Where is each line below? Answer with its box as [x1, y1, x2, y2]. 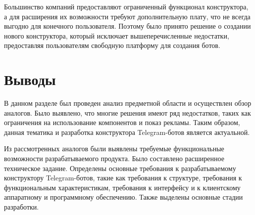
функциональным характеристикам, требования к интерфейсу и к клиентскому [4, 182, 241, 192]
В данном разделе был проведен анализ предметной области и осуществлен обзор [4, 98, 252, 108]
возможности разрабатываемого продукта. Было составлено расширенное [4, 153, 224, 164]
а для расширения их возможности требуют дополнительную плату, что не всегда [4, 11, 251, 21]
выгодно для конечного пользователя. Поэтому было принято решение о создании [4, 21, 251, 31]
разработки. [4, 202, 39, 212]
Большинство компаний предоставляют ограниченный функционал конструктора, [4, 1, 249, 11]
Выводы [4, 69, 56, 89]
